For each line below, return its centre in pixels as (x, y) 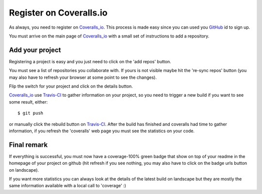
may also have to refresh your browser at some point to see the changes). (83, 77)
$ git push (31, 113)
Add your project (35, 50)
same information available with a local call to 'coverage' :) (67, 186)
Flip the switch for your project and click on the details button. (71, 86)
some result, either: (28, 102)
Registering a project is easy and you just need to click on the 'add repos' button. (90, 61)
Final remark (28, 145)
